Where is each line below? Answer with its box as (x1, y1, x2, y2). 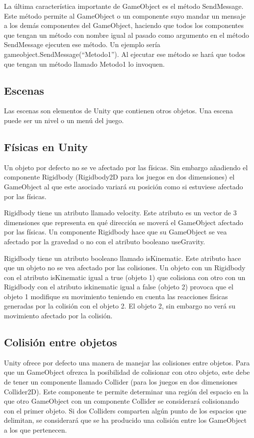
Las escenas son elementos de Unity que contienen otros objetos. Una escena (4, 105, 233, 116)
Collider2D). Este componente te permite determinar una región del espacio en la (4, 386, 249, 396)
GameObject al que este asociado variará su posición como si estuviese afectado (4, 181, 243, 191)
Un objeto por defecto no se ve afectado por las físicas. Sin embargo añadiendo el (4, 162, 248, 172)
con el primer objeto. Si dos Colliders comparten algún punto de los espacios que (4, 405, 247, 415)
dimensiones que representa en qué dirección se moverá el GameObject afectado (4, 217, 243, 227)
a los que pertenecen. (4, 425, 67, 435)
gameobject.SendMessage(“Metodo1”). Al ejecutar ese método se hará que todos (4, 49, 245, 59)
